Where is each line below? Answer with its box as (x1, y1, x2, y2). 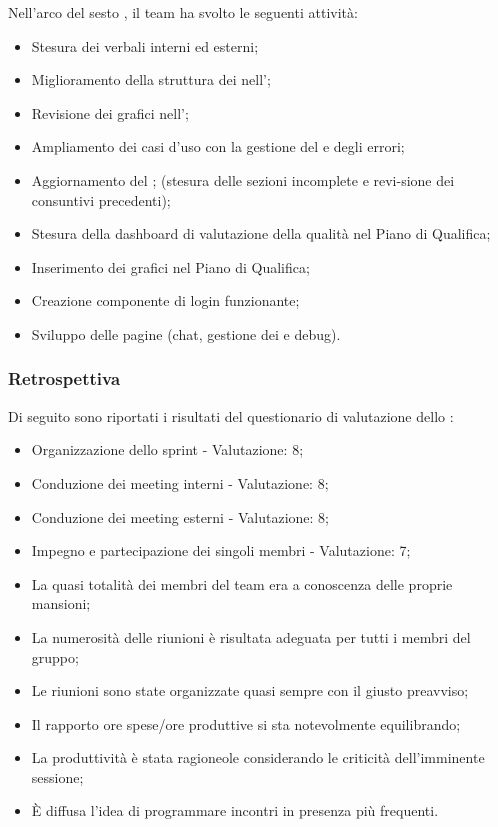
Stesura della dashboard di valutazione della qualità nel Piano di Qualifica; (31, 223, 491, 244)
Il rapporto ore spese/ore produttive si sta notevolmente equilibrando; (31, 713, 461, 734)
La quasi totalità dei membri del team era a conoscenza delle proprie (31, 573, 453, 594)
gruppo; (31, 646, 79, 667)
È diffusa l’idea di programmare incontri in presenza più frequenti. (31, 800, 439, 821)
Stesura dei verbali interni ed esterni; (31, 35, 259, 56)
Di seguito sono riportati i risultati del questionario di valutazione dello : (8, 405, 454, 426)
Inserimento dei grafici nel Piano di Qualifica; (31, 256, 310, 277)
